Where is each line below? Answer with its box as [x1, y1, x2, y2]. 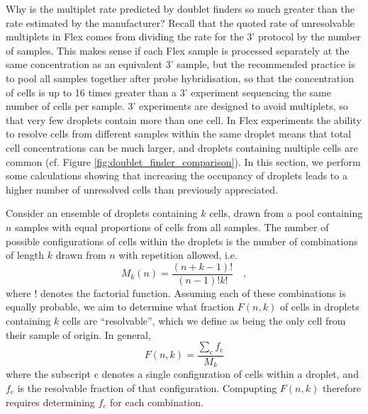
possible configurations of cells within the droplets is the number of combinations [6, 233, 358, 248]
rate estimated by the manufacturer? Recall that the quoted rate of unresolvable [6, 15, 355, 30]
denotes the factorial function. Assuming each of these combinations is [40, 285, 346, 300]
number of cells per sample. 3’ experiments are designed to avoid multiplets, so [6, 99, 348, 113]
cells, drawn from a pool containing [209, 206, 363, 220]
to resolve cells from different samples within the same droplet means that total [6, 126, 352, 141]
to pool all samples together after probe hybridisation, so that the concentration [6, 70, 354, 85]
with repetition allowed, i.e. [118, 247, 238, 262]
